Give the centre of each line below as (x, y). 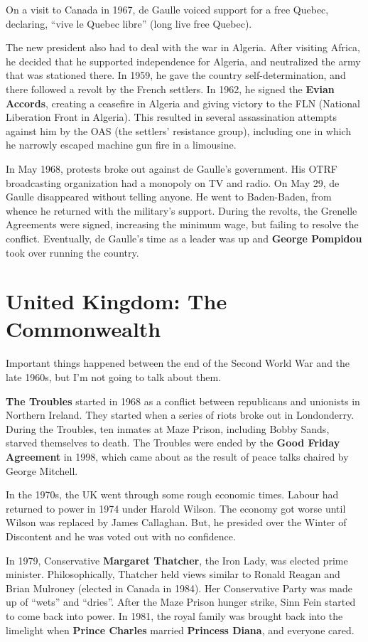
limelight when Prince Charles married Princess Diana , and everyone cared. (180, 630)
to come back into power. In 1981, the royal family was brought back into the (174, 615)
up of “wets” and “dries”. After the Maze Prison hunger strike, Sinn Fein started (181, 602)
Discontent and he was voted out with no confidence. (121, 536)
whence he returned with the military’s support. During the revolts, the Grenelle (182, 210)
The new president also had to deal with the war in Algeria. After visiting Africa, (183, 47)
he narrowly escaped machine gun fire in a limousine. (121, 145)
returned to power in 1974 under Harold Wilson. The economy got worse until (176, 508)
